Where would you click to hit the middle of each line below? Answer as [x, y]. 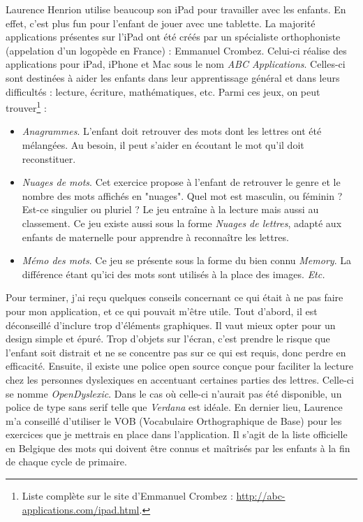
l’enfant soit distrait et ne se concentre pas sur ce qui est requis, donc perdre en [176, 352]
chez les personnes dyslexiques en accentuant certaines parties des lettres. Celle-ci [180, 379]
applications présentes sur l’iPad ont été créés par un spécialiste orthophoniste [173, 37]
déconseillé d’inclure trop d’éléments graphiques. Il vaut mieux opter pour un [171, 325]
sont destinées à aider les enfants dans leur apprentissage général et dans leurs [173, 77]
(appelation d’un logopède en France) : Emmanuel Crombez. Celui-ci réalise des [176, 50]
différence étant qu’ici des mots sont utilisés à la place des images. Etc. [173, 274]
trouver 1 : [26, 107]
